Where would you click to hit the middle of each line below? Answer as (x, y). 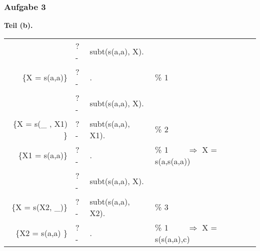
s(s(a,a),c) (172, 239)
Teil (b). (18, 25)
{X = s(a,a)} (45, 77)
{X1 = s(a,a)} (43, 155)
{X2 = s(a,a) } (41, 233)
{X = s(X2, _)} (39, 207)
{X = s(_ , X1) (40, 123)
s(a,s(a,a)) (173, 161)
